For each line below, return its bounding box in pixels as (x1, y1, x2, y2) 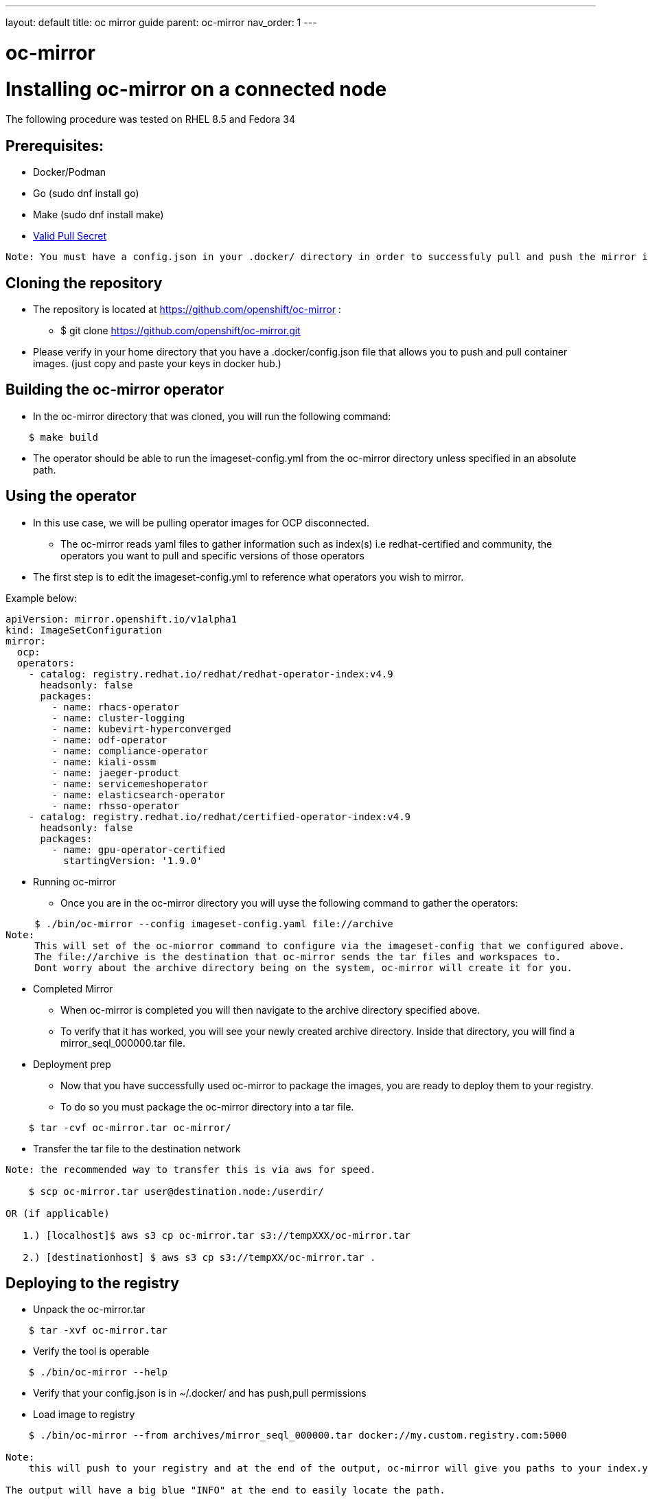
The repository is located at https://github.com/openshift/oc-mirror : (33, 303, 341, 315)
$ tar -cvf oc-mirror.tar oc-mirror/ (28, 1122, 231, 1133)
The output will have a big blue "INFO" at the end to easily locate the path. (5, 1485, 445, 1496)
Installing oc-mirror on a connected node (5, 77, 387, 101)
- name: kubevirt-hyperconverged (51, 723, 231, 734)
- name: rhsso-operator (51, 800, 179, 811)
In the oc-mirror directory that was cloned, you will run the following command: (33, 410, 391, 422)
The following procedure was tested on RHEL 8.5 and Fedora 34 (5, 113, 296, 126)
